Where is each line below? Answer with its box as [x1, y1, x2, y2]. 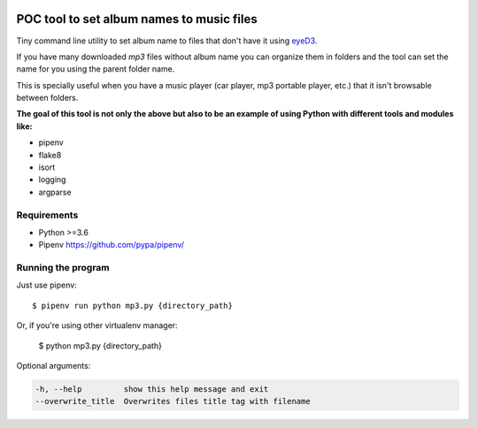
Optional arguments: [16, 361, 91, 371]
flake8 [38, 149, 62, 160]
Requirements [16, 209, 79, 221]
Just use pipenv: [16, 279, 77, 291]
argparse [38, 187, 72, 197]
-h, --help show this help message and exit [35, 385, 269, 394]
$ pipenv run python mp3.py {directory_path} [32, 301, 234, 310]
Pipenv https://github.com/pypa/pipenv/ [38, 240, 185, 250]
